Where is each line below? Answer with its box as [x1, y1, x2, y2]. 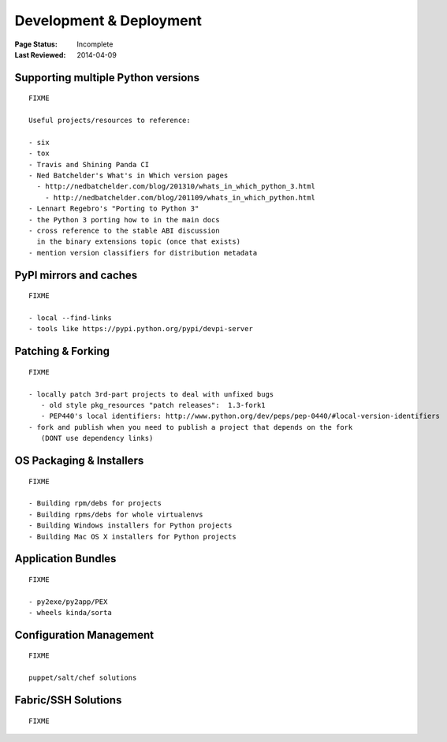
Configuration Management [14, 628, 155, 642]
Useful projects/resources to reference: [28, 116, 191, 125]
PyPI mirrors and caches [14, 268, 138, 282]
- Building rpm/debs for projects [28, 499, 162, 508]
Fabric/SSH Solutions [14, 694, 122, 707]
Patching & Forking [14, 345, 110, 358]
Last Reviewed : [14, 50, 66, 59]
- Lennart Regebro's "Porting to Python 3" [28, 204, 199, 213]
